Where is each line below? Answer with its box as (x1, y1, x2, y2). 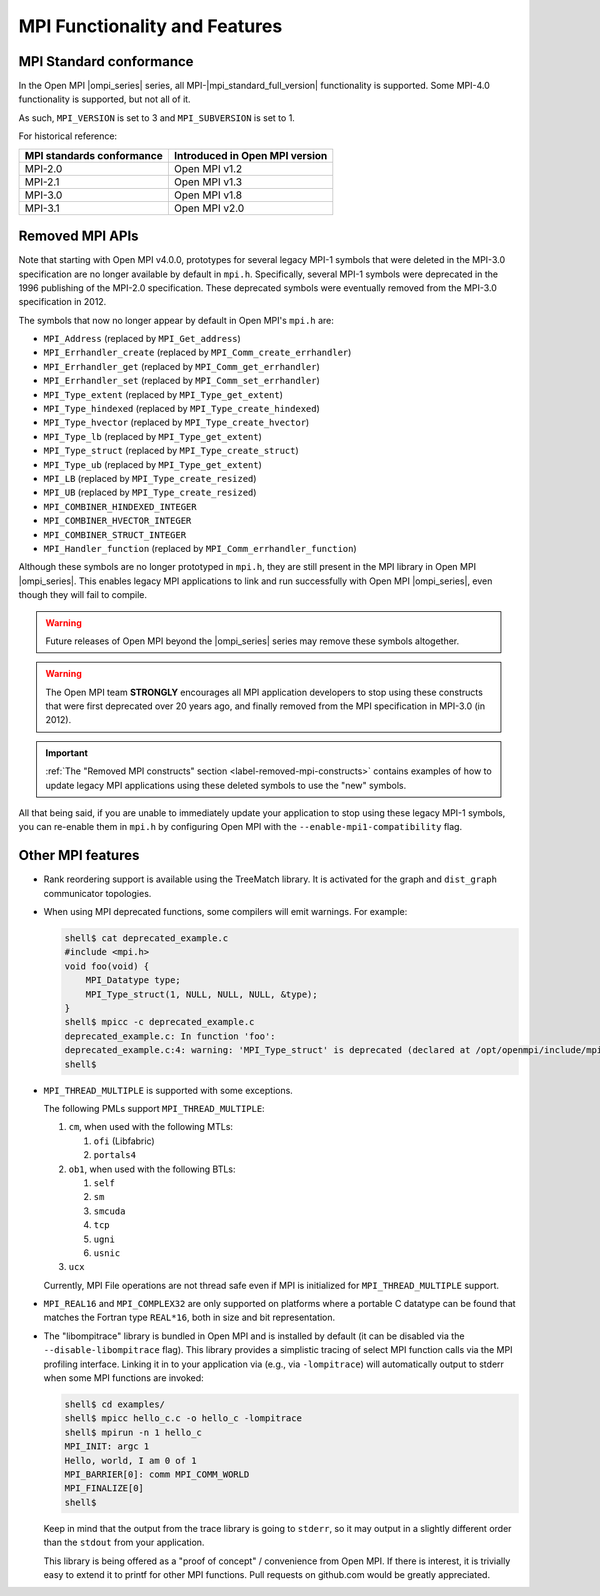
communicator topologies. (43, 887, 152, 899)
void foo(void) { (64, 960, 150, 972)
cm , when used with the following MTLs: (68, 1121, 234, 1133)
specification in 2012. (18, 296, 107, 308)
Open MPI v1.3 (173, 175, 243, 189)
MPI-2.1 (24, 175, 60, 189)
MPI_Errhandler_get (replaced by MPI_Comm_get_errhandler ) (43, 360, 320, 372)
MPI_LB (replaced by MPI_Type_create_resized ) (43, 473, 257, 484)
